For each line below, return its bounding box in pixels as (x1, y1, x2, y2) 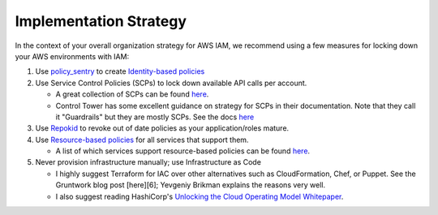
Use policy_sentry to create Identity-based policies (35, 67, 205, 76)
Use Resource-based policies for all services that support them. (35, 135, 249, 144)
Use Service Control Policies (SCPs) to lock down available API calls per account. (35, 78, 307, 88)
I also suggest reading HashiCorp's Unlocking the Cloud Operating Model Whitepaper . (55, 191, 344, 201)
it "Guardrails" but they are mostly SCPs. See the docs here (55, 112, 255, 122)
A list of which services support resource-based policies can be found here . (55, 146, 311, 156)
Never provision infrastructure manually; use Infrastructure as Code (35, 157, 261, 167)
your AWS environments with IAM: (15, 51, 130, 61)
